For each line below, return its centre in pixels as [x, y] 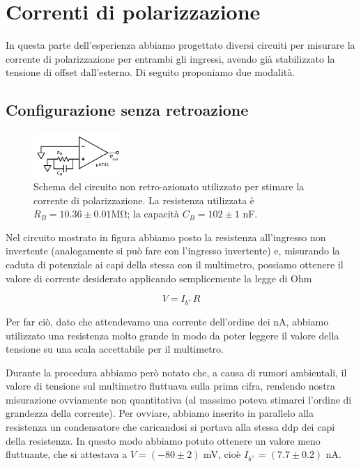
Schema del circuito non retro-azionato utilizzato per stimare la [169, 186]
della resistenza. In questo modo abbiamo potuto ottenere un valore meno [163, 440]
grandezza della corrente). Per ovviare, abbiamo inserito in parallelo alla [160, 413]
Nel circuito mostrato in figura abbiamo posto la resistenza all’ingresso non [166, 237]
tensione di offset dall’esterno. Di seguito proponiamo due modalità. [151, 72]
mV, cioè [222, 454]
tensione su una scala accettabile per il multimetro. [115, 349]
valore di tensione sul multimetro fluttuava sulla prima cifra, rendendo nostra [171, 386]
